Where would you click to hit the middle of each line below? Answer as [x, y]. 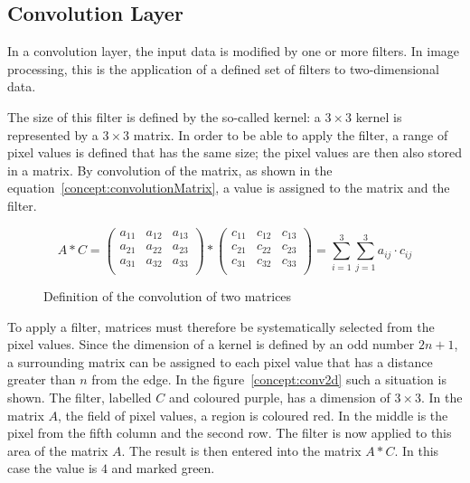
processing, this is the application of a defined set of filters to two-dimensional [223, 68]
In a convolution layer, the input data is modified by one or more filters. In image [234, 51]
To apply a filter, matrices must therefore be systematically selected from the [221, 326]
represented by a [53, 134]
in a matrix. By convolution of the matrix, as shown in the [170, 170]
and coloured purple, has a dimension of [279, 398]
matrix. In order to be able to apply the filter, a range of [291, 134]
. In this [417, 450]
